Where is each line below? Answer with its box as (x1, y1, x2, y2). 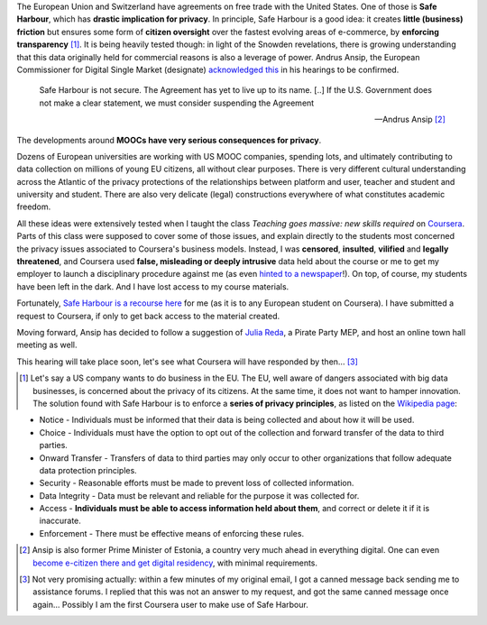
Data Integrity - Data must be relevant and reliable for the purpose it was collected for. (39, 490, 360, 501)
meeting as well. (16, 339, 78, 351)
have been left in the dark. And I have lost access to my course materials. (16, 280, 289, 292)
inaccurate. (39, 515, 81, 527)
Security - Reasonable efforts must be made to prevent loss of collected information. (39, 478, 354, 489)
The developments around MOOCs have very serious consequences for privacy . (16, 134, 322, 145)
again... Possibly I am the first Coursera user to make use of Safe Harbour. (32, 599, 308, 610)
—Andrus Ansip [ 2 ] (374, 114, 446, 125)
